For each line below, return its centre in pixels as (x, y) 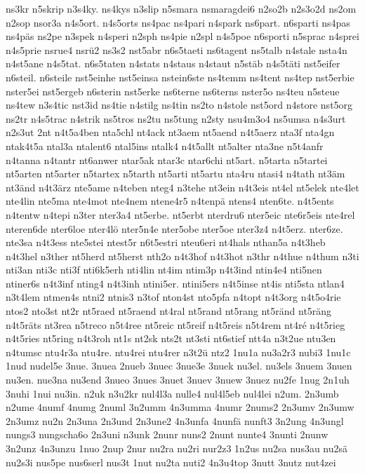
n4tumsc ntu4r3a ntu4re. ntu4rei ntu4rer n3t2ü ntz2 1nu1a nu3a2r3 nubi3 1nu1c (178, 352)
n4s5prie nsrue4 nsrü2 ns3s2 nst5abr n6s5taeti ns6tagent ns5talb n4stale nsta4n (177, 49)
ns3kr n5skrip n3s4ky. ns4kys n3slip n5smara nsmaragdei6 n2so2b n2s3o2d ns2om (181, 8)
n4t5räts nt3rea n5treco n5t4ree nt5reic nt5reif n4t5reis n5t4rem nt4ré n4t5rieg (175, 324)
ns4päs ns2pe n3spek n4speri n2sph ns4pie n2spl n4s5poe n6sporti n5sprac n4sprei (182, 36)
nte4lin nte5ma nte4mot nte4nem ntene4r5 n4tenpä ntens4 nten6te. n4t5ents (170, 201)
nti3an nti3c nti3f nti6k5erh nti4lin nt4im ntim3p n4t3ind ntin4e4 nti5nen (164, 270)
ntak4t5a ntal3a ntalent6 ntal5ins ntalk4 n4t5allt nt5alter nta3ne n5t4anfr (165, 145)
